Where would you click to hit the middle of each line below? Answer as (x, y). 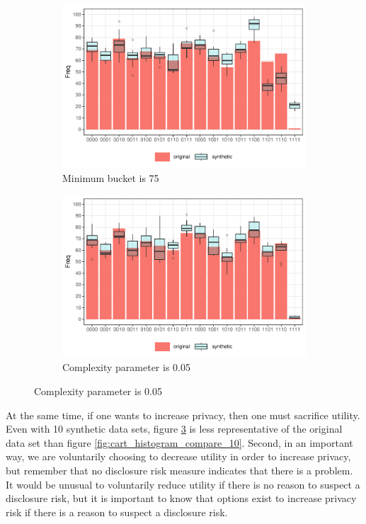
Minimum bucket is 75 (111, 177)
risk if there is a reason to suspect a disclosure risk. (117, 512)
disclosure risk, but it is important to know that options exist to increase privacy (181, 498)
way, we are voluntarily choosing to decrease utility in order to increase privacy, (178, 456)
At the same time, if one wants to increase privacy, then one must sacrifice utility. (183, 415)
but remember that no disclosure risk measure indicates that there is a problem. (179, 470)
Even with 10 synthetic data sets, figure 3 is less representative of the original (174, 429)
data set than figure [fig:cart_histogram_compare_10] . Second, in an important (179, 442)
